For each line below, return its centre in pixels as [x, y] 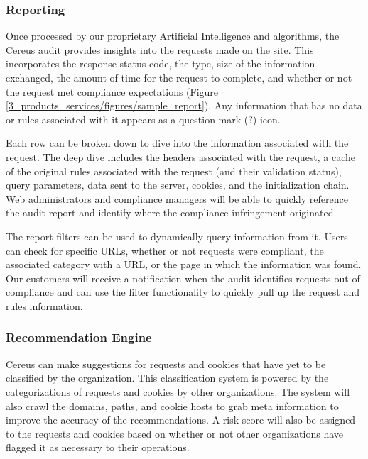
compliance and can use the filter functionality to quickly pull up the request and [183, 292]
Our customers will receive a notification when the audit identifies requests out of [183, 278]
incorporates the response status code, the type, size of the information [161, 63]
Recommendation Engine [79, 337]
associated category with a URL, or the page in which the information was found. [184, 264]
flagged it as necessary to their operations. [98, 447]
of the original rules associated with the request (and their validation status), [174, 171]
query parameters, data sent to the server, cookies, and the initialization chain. [178, 185]
